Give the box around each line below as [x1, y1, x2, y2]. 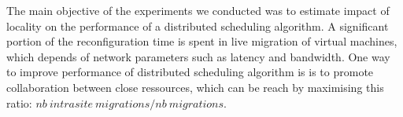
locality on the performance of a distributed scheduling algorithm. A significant [6, 17, 389, 34]
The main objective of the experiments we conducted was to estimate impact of [6, 2, 390, 18]
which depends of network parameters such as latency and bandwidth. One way [6, 48, 390, 64]
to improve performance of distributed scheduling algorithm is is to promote [6, 64, 374, 80]
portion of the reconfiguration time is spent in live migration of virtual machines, [6, 33, 397, 49]
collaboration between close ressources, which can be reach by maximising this [6, 79, 384, 95]
